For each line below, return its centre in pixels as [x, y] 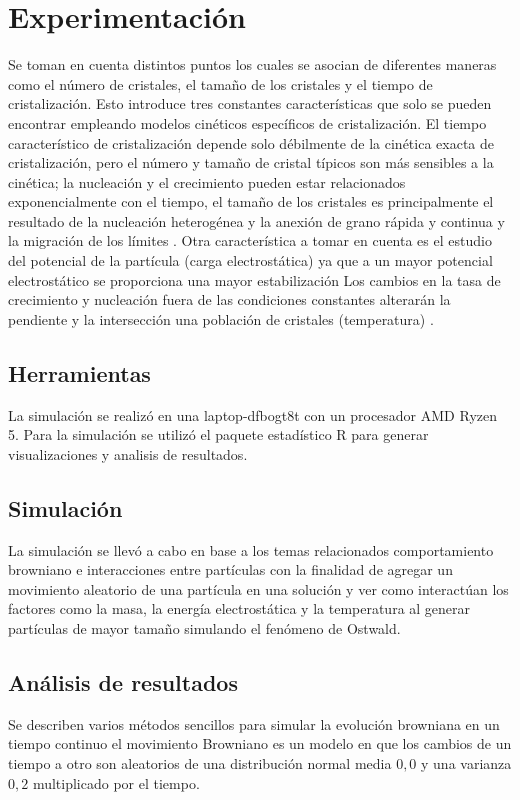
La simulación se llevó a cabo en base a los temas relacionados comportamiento [251, 549]
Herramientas [79, 372]
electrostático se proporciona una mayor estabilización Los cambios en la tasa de [254, 279]
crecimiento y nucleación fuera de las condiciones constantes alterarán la [229, 299]
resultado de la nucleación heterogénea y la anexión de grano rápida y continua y [256, 220]
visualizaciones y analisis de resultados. [128, 453]
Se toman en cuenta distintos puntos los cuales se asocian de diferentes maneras [252, 64]
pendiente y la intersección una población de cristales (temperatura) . [221, 318]
